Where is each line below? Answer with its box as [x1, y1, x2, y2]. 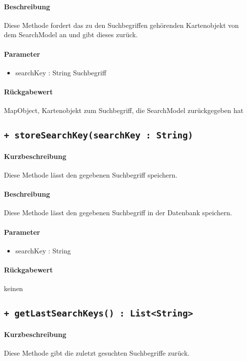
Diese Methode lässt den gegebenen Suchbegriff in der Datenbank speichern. [4, 207, 232, 218]
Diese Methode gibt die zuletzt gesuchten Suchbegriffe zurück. [4, 347, 190, 358]
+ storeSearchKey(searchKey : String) [4, 130, 193, 141]
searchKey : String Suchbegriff [15, 67, 107, 77]
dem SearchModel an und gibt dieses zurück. [4, 29, 138, 40]
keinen [4, 283, 23, 293]
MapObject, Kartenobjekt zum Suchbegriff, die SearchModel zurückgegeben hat [4, 105, 244, 115]
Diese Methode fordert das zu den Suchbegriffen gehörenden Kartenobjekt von [4, 20, 239, 30]
